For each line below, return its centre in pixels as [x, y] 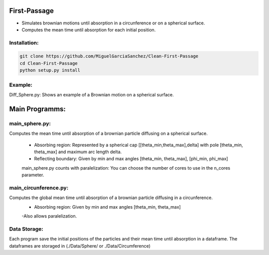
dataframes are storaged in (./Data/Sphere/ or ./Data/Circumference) [80, 246]
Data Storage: [26, 229]
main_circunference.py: [39, 188]
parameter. [33, 175]
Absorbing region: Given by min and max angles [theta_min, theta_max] [108, 207]
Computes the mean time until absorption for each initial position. [89, 29]
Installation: [24, 42]
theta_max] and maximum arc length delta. [78, 152]
